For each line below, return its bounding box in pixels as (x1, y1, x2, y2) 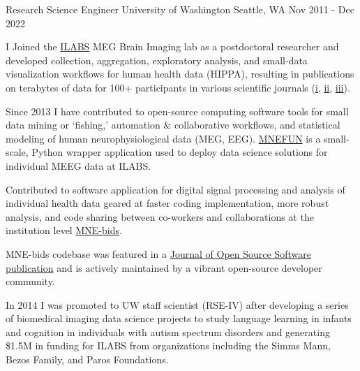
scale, (6, 145, 29, 159)
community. (6, 274, 55, 289)
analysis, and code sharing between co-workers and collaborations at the (6, 209, 314, 224)
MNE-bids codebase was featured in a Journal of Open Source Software (6, 246, 311, 261)
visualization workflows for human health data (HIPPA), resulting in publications (6, 66, 354, 81)
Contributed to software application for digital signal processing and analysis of (6, 182, 345, 196)
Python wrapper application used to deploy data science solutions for (31, 145, 328, 159)
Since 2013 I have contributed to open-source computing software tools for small (6, 103, 349, 118)
